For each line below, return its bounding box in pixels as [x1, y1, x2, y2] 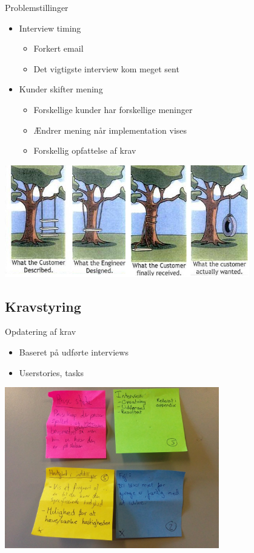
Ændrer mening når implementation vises [33, 123, 187, 136]
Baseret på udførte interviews [19, 346, 129, 359]
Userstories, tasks [19, 366, 84, 379]
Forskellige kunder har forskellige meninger [33, 103, 193, 115]
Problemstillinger [5, 1, 69, 13]
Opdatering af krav [5, 325, 76, 338]
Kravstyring [5, 297, 81, 315]
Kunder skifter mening [19, 83, 103, 95]
